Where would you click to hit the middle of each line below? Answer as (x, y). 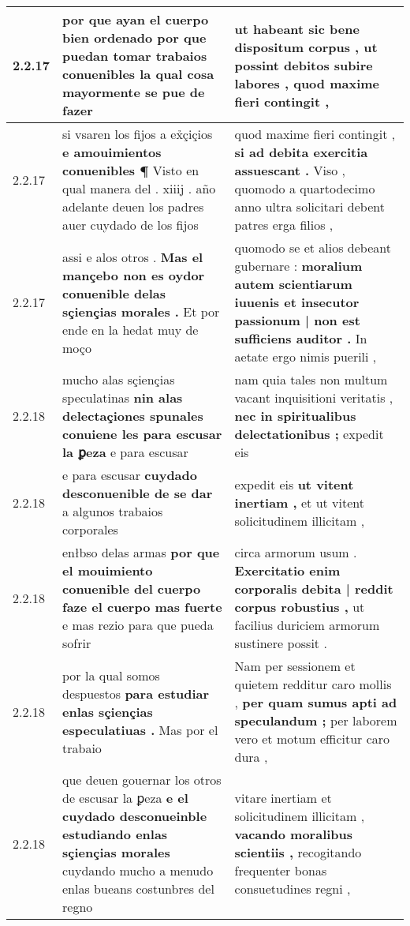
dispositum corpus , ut (306, 47)
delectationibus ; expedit (309, 434)
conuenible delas (114, 293)
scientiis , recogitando (298, 852)
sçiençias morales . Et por (141, 311)
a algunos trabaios (113, 511)
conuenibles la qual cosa (138, 74)
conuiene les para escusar (142, 434)
